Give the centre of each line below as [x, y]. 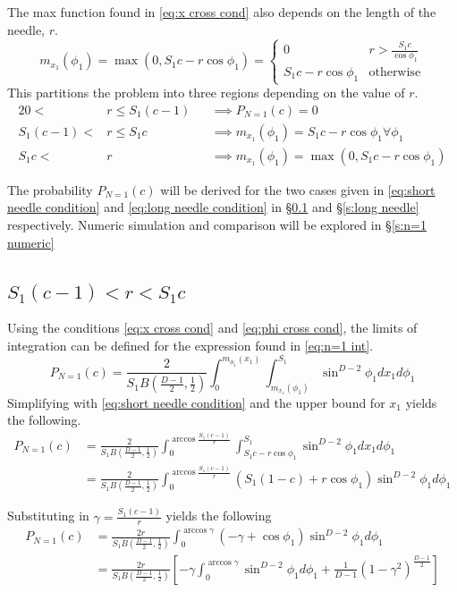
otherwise [395, 72]
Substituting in [48, 516]
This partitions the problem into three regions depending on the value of [206, 93]
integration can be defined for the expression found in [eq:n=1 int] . [190, 345]
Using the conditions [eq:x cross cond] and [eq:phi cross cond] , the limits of [212, 328]
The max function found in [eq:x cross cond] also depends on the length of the [222, 12]
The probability [50, 189]
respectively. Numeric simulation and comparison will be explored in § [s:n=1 [217, 224]
